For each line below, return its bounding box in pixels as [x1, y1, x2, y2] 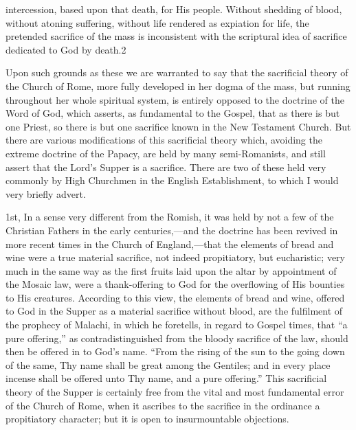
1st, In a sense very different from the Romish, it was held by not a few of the [5, 210, 334, 224]
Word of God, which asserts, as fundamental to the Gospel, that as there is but [5, 106, 340, 120]
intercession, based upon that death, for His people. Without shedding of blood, [5, 2, 342, 16]
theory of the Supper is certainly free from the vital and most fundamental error [5, 385, 344, 399]
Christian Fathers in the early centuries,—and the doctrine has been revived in [5, 223, 338, 237]
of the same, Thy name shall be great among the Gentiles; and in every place [5, 357, 331, 372]
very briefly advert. [5, 186, 86, 201]
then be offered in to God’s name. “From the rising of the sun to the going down [5, 344, 345, 359]
